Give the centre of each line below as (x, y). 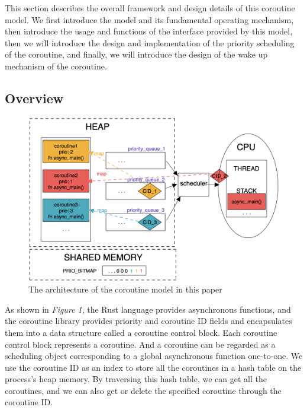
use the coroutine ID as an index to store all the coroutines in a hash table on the (153, 367)
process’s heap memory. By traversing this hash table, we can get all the (136, 379)
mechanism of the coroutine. (56, 66)
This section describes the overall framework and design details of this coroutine (150, 8)
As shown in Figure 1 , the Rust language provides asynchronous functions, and (148, 309)
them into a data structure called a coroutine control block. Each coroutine (141, 332)
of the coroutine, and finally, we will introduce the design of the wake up (136, 54)
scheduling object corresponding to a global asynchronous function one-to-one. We (154, 356)
